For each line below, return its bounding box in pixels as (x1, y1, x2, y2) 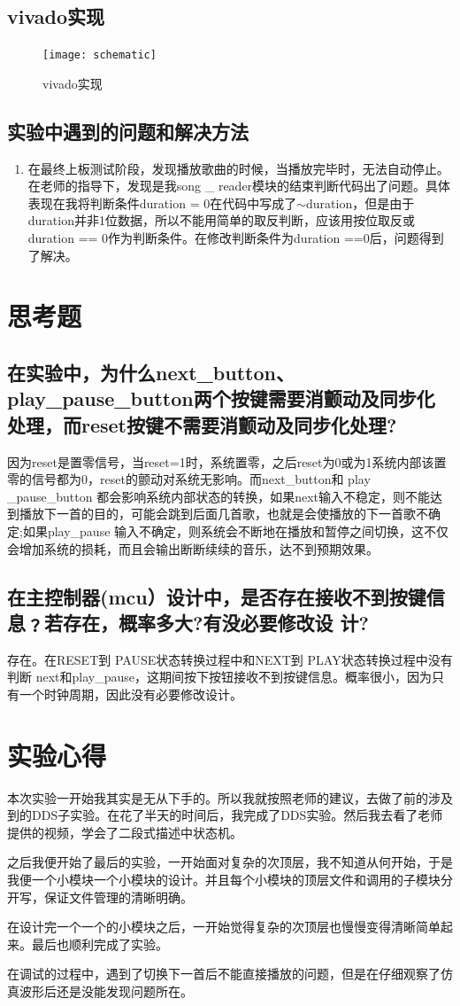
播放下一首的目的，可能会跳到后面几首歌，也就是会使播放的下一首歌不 (19, 504, 428, 523)
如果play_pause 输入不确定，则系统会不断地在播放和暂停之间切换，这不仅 (22, 521, 449, 540)
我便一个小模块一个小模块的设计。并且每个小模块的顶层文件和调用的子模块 (7, 870, 441, 889)
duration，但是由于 (306, 193, 415, 212)
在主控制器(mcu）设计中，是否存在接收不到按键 (7, 582, 426, 610)
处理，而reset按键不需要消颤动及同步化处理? (7, 410, 397, 438)
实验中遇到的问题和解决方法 (7, 117, 249, 144)
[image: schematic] (42, 49, 157, 62)
